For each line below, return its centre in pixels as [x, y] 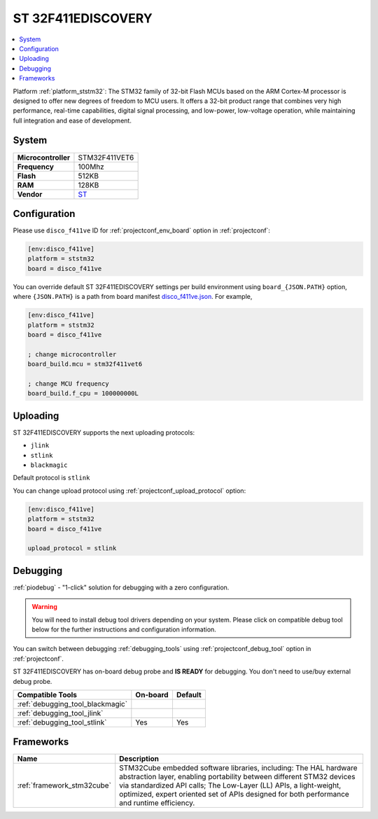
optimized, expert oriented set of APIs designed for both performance [234, 794]
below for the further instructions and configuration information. [124, 629]
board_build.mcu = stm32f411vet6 [85, 364]
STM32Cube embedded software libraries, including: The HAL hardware [238, 768]
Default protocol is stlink [51, 478]
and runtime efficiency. [157, 803]
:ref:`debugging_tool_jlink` [60, 713]
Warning [44, 607]
